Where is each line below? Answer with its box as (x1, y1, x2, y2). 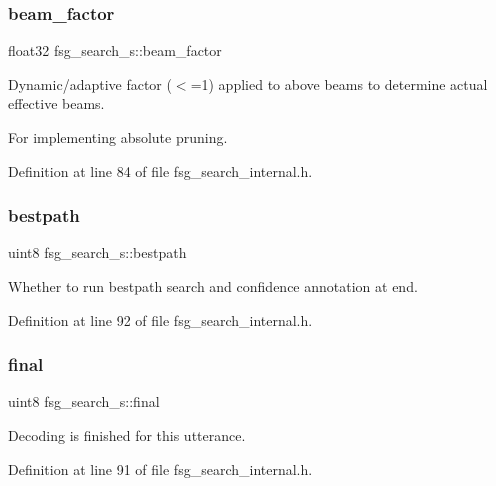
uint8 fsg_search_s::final (8, 391, 160, 412)
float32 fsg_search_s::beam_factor (8, 40, 222, 61)
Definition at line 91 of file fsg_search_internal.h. (8, 458, 313, 479)
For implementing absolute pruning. (8, 127, 228, 147)
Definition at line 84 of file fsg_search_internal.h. (8, 160, 313, 181)
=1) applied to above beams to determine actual (190, 73, 488, 94)
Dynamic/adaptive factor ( (8, 73, 172, 94)
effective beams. (8, 93, 105, 114)
